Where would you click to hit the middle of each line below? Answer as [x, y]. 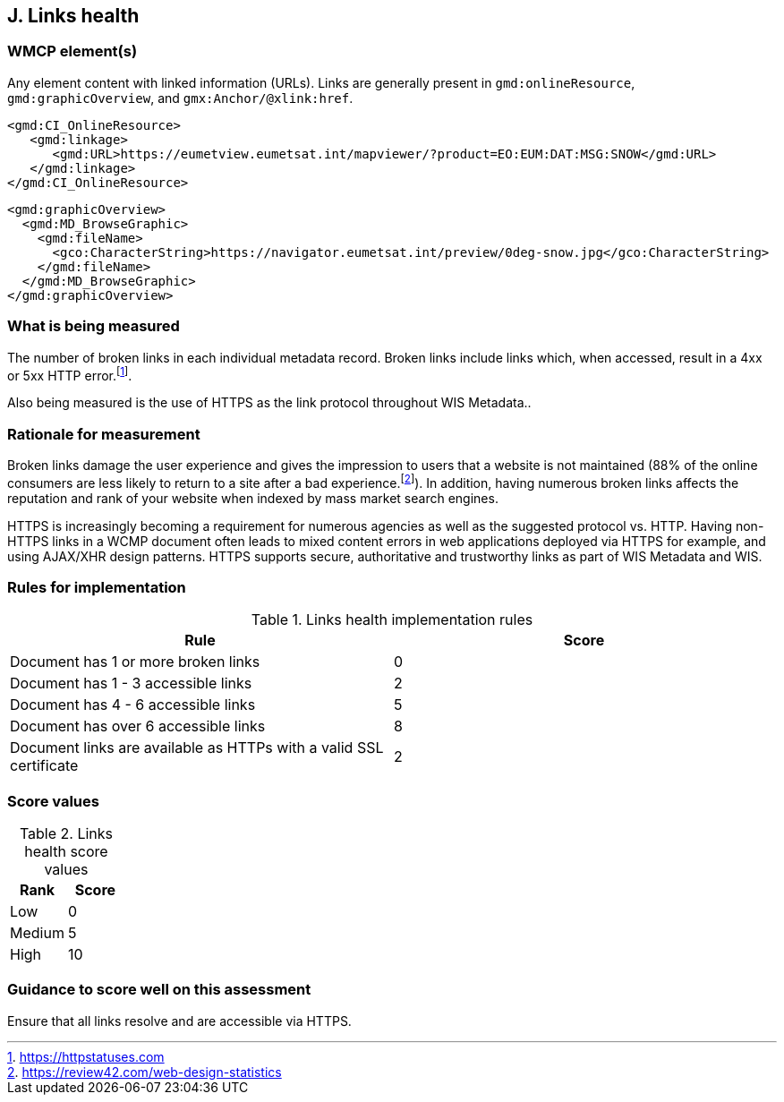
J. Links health [73, 16]
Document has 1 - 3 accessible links [131, 683]
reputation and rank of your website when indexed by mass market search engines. [253, 498]
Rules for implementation [97, 587]
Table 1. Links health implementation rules [392, 620]
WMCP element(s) [72, 51]
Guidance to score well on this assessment [159, 990]
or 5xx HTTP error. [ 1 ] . [70, 374]
